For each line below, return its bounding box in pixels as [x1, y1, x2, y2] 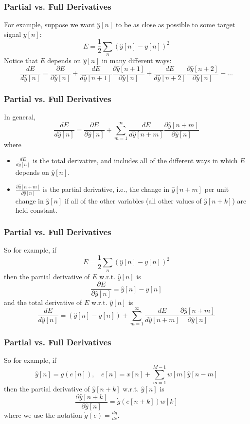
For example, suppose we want [4, 19, 95, 30]
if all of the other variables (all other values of [65, 195, 202, 205]
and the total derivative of [4, 297, 82, 307]
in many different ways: [102, 55, 172, 66]
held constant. [15, 205, 57, 215]
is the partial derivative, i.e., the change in [43, 184, 170, 194]
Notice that [4, 55, 38, 66]
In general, [4, 112, 36, 122]
